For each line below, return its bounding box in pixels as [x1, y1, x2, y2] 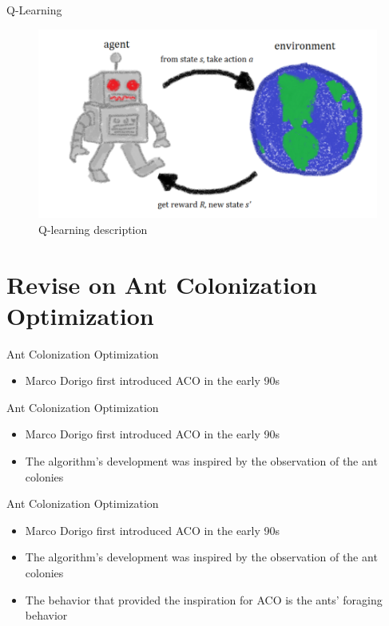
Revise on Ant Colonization [6, 267, 317, 300]
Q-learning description [38, 220, 148, 237]
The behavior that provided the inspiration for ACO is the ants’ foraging [25, 591, 383, 608]
